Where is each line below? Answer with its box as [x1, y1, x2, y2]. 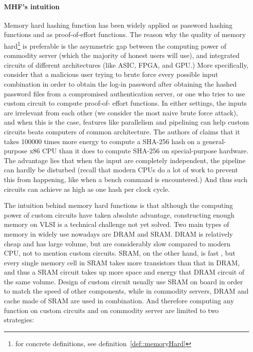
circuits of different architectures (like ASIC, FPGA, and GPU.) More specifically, [4, 59, 249, 70]
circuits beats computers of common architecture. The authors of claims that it [4, 126, 240, 136]
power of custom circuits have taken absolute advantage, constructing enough [4, 209, 235, 220]
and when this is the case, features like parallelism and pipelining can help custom [4, 117, 249, 127]
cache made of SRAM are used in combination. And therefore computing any [4, 296, 234, 306]
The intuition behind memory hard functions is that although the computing [4, 200, 233, 210]
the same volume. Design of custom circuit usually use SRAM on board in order [4, 276, 243, 286]
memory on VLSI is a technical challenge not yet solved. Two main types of [4, 219, 229, 229]
